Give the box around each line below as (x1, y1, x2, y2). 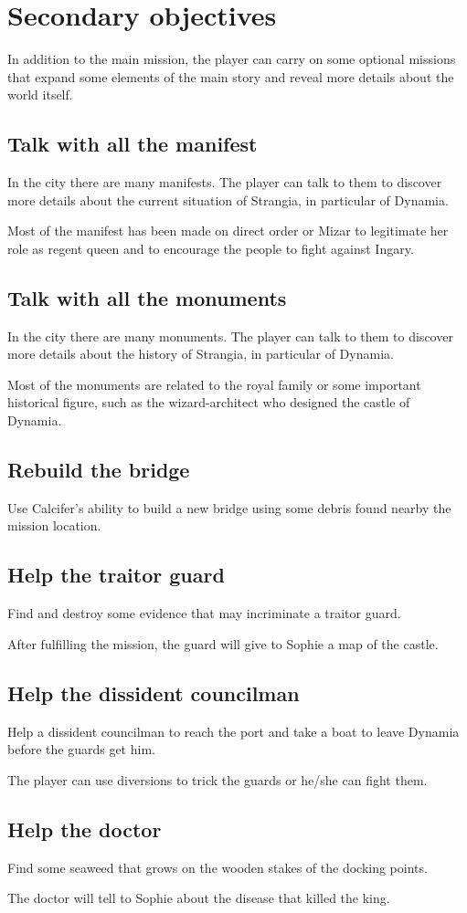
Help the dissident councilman (7, 678, 300, 707)
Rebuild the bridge (7, 456, 190, 484)
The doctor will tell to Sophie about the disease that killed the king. (7, 888, 390, 908)
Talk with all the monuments (7, 283, 287, 311)
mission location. (7, 516, 101, 535)
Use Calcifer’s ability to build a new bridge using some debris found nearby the (7, 498, 451, 517)
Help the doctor (7, 814, 162, 843)
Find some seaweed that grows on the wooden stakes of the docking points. (7, 857, 428, 876)
